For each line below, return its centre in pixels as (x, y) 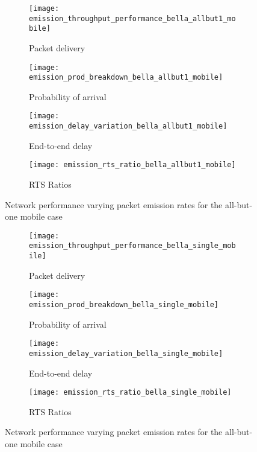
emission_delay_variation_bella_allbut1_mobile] (128, 126)
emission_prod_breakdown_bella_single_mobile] (124, 305)
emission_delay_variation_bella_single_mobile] (126, 353)
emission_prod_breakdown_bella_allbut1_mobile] (126, 78)
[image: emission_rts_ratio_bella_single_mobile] (130, 393)
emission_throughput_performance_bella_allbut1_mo (132, 18)
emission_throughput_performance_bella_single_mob (132, 246)
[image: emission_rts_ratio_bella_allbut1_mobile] (132, 165)
